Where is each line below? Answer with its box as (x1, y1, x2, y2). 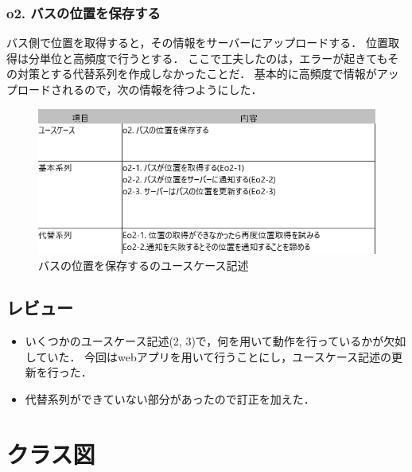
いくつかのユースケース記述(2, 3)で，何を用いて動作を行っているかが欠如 (25, 333, 406, 349)
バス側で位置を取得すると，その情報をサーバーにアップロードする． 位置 (6, 34, 388, 51)
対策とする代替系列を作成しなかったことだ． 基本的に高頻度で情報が (17, 65, 377, 82)
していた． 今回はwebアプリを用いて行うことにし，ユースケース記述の (25, 348, 391, 365)
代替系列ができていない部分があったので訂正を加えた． (25, 391, 315, 408)
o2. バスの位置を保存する (6, 2, 161, 22)
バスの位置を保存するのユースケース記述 (38, 256, 249, 273)
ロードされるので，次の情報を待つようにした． (17, 81, 262, 97)
